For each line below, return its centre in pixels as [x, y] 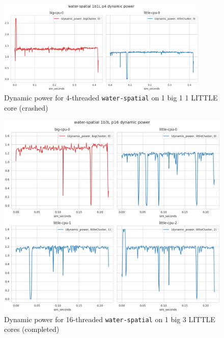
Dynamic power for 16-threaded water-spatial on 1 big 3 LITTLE [110, 319]
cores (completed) [32, 329]
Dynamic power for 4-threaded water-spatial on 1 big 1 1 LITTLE [111, 98]
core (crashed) [26, 107]
